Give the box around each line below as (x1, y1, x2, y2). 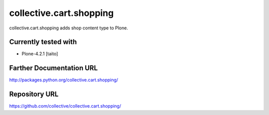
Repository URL (9, 90, 59, 99)
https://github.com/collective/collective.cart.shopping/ (9, 103, 122, 109)
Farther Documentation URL (9, 64, 98, 72)
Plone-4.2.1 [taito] (21, 51, 58, 57)
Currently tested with (9, 38, 77, 46)
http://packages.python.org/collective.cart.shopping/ (9, 77, 119, 83)
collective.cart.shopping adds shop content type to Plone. (9, 25, 128, 31)
